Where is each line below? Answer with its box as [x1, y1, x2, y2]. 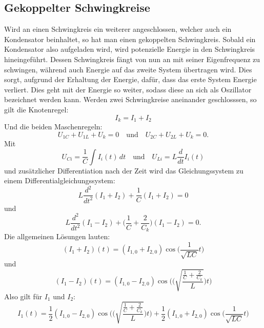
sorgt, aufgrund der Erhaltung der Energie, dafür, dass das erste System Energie [4, 74, 257, 85]
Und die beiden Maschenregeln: [4, 121, 103, 131]
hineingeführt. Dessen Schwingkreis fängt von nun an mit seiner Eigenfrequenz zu [4, 53, 260, 64]
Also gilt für [4, 291, 43, 301]
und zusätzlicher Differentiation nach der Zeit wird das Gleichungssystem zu [4, 165, 243, 176]
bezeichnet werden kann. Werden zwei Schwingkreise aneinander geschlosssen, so [4, 94, 257, 105]
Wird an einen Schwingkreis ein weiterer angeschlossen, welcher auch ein [4, 24, 232, 34]
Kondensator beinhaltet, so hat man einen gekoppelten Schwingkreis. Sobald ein [4, 33, 256, 44]
